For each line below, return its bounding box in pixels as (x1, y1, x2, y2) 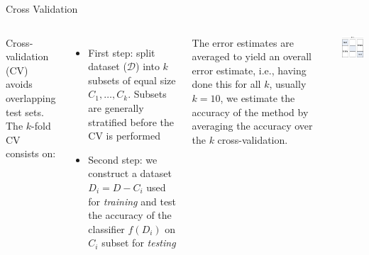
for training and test (88, 193, 177, 208)
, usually (269, 76, 307, 91)
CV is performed (88, 128, 160, 143)
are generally (88, 100, 144, 115)
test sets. (6, 104, 44, 119)
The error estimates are (192, 35, 294, 50)
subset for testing (101, 235, 176, 250)
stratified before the (88, 114, 175, 129)
